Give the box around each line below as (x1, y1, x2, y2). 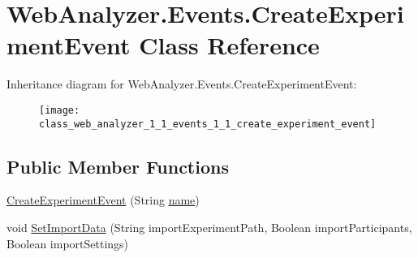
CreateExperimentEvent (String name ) (6, 191, 200, 209)
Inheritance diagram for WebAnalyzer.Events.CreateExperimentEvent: (6, 75, 357, 92)
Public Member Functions (6, 153, 229, 178)
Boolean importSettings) (6, 234, 129, 252)
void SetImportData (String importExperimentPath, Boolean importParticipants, (6, 219, 412, 236)
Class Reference (139, 28, 320, 62)
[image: (39, 104, 80, 116)
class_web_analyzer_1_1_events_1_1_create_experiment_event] (39, 118, 377, 130)
